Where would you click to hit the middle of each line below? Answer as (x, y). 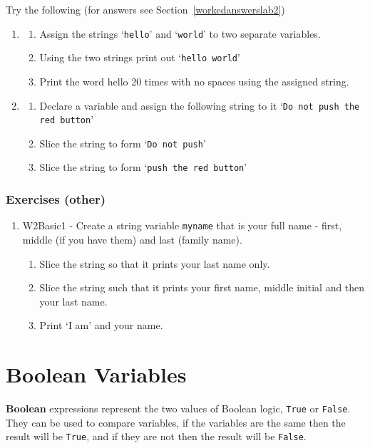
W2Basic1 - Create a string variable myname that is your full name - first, (182, 225)
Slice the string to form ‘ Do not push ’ (123, 143)
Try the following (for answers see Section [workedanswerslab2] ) (145, 9)
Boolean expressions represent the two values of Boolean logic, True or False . (178, 408)
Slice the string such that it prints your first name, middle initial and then (202, 287)
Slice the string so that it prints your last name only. (155, 263)
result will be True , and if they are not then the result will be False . (156, 436)
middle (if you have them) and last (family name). (132, 239)
